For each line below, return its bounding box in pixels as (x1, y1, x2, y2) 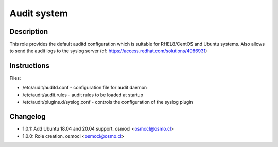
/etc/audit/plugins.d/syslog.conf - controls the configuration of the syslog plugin (22, 99, 193, 105)
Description (9, 27, 48, 36)
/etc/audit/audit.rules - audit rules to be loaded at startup (22, 91, 144, 98)
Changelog (9, 112, 46, 121)
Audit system (9, 8, 68, 19)
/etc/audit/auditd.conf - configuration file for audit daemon (22, 84, 147, 90)
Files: (9, 75, 21, 81)
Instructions (9, 62, 50, 70)
